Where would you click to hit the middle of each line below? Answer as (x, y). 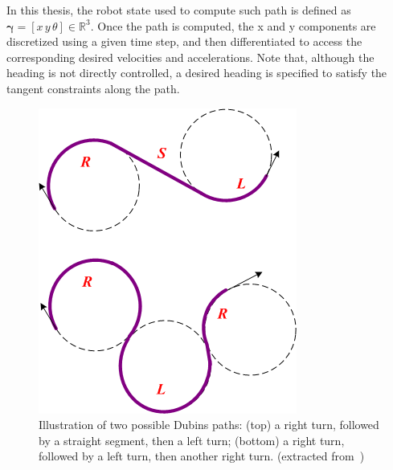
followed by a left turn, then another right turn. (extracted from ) (202, 456)
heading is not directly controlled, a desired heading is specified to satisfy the (197, 73)
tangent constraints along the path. (93, 88)
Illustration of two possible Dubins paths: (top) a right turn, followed (209, 425)
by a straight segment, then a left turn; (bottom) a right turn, (192, 440)
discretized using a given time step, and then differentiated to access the (184, 41)
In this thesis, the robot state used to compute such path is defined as (179, 10)
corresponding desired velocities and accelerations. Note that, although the (190, 57)
